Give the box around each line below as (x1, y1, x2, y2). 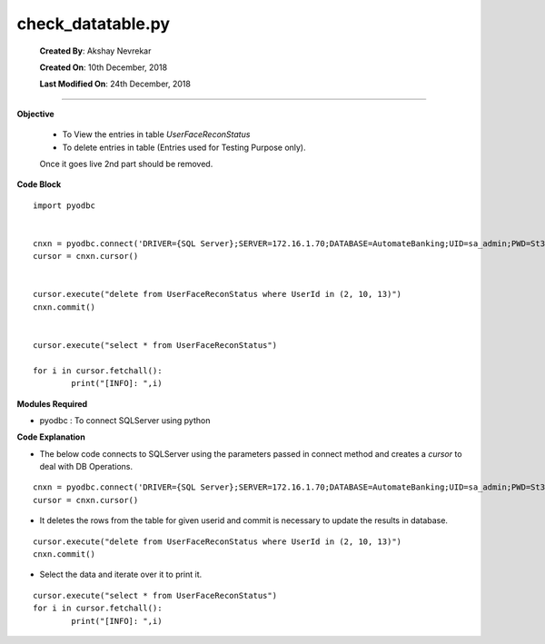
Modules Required (16, 398, 88, 409)
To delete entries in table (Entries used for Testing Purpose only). (62, 142, 306, 153)
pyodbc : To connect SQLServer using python (39, 414, 211, 426)
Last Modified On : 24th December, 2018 (39, 78, 191, 90)
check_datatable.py (16, 14, 171, 34)
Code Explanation (16, 431, 85, 442)
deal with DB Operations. (39, 461, 134, 472)
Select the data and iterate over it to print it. (39, 569, 203, 580)
